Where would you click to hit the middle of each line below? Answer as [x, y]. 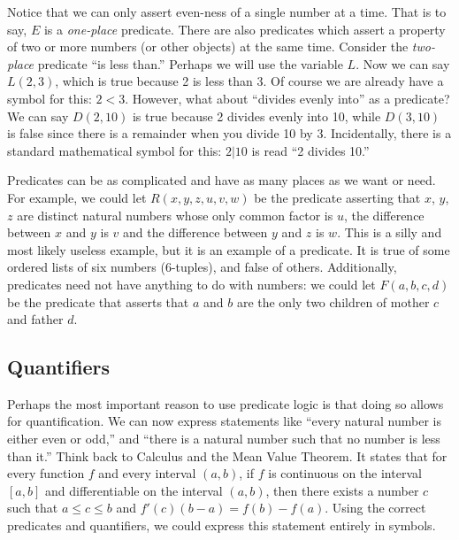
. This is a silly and [390, 232]
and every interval [147, 473]
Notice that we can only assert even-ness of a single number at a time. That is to [227, 12]
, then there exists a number [342, 490]
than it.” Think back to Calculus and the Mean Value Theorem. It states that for [227, 455]
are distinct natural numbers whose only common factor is [175, 215]
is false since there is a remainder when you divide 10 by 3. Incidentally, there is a [229, 133]
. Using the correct [375, 508]
